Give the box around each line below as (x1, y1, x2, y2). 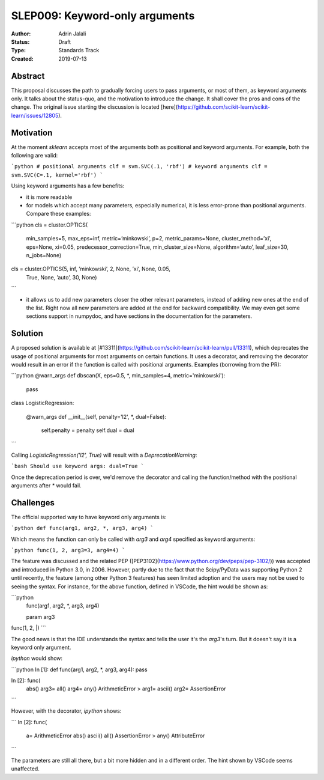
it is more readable (26, 193, 73, 201)
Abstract (11, 71, 45, 81)
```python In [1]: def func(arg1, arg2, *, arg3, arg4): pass (11, 666, 148, 673)
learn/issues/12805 (11, 112, 59, 119)
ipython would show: (11, 655, 63, 662)
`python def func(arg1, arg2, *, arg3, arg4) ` (11, 525, 154, 532)
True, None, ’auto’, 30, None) (26, 273, 97, 281)
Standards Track (58, 47, 100, 54)
